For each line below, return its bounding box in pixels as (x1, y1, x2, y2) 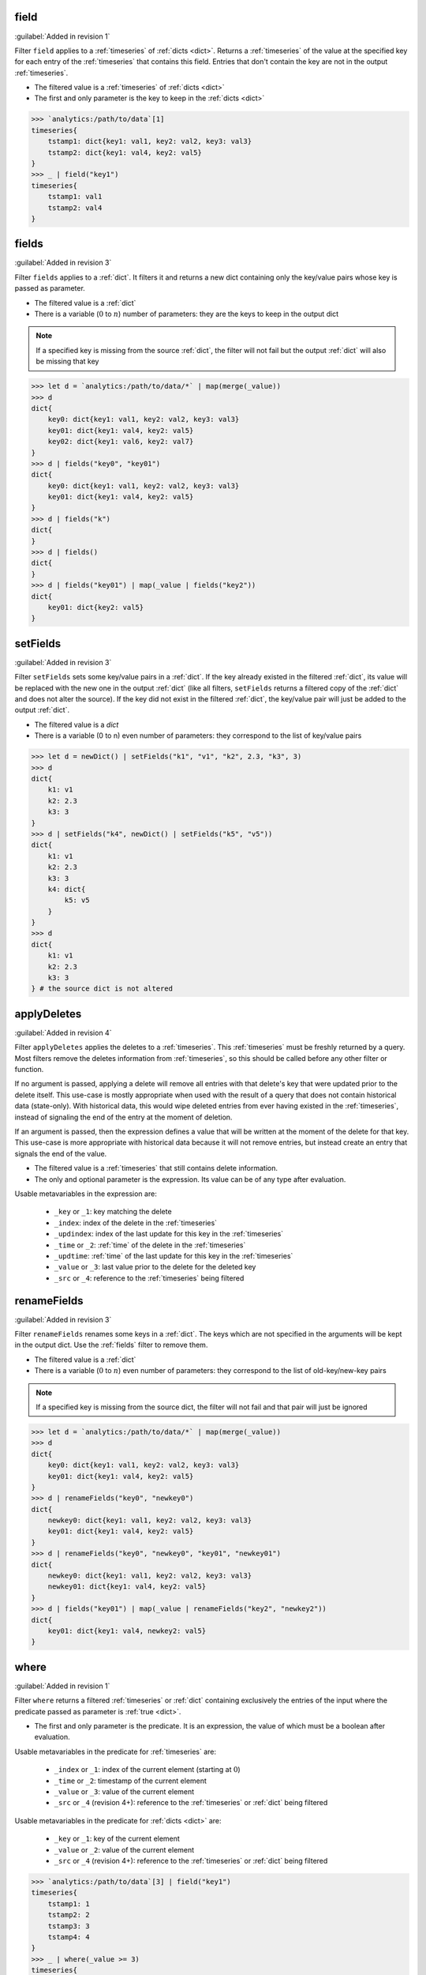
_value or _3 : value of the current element (54, 1787, 195, 1796)
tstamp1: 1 (47, 1899, 90, 1908)
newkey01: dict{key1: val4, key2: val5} (47, 1582, 207, 1591)
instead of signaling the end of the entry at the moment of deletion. (14, 1112, 233, 1122)
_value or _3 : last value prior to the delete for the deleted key (54, 1262, 256, 1272)
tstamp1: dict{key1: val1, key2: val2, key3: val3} (47, 137, 252, 146)
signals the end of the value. (14, 1149, 107, 1158)
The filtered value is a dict (34, 720, 119, 729)
